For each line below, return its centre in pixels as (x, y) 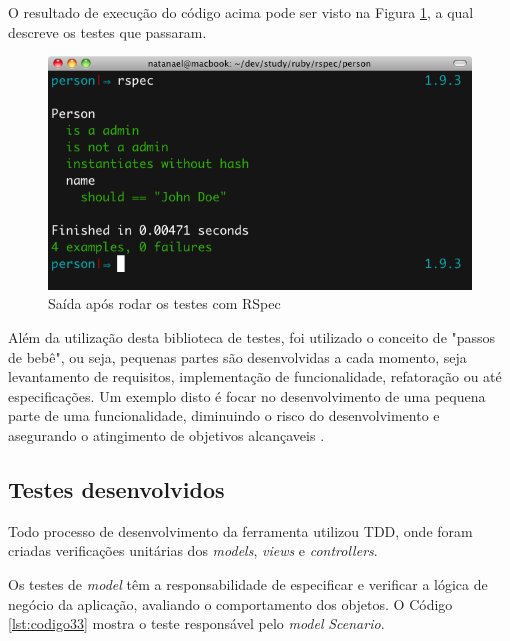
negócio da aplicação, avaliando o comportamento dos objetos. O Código (230, 603)
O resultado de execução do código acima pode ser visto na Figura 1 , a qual (241, 12)
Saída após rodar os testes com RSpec (164, 303)
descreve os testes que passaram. (107, 31)
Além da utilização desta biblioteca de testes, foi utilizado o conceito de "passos (252, 337)
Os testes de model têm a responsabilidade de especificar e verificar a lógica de (248, 583)
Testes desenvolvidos (116, 488)
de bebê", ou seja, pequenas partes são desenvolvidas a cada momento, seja (237, 356)
